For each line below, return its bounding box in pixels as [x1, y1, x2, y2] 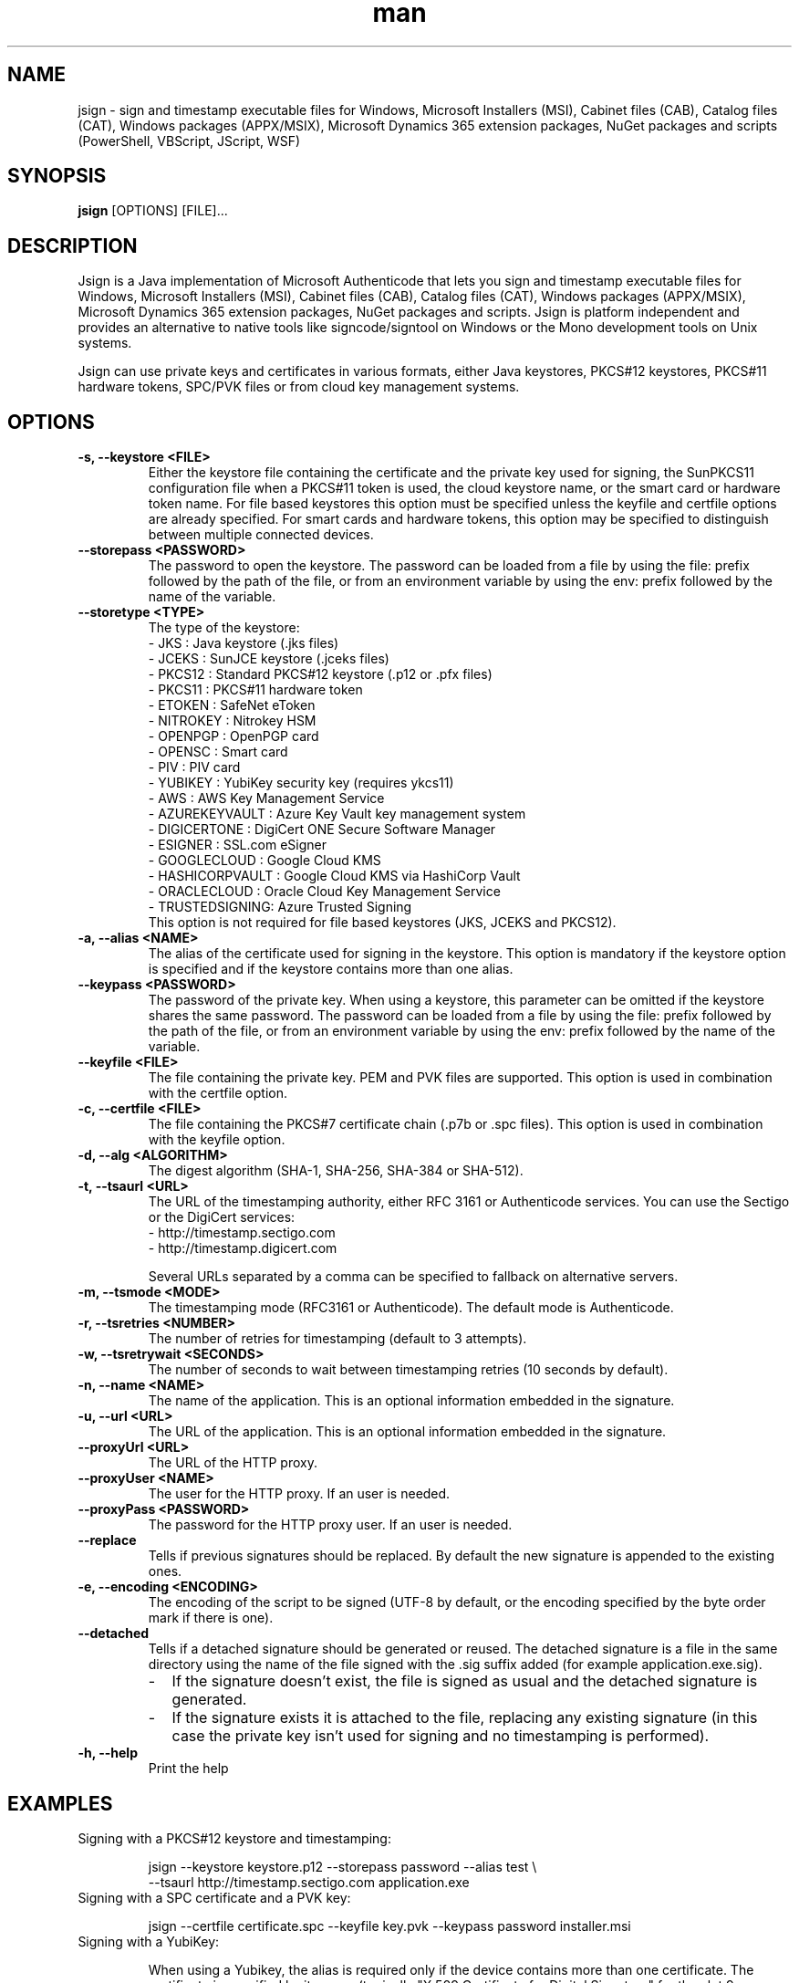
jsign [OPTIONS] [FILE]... [78, 203, 228, 219]
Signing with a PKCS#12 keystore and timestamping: [78, 1830, 391, 1846]
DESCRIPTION [7, 234, 138, 257]
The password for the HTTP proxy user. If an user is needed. [148, 1517, 513, 1533]
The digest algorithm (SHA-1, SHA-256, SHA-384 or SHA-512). [148, 1163, 524, 1179]
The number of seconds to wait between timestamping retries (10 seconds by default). [148, 1362, 669, 1378]
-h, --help [78, 1745, 138, 1761]
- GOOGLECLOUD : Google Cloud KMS [148, 852, 381, 869]
